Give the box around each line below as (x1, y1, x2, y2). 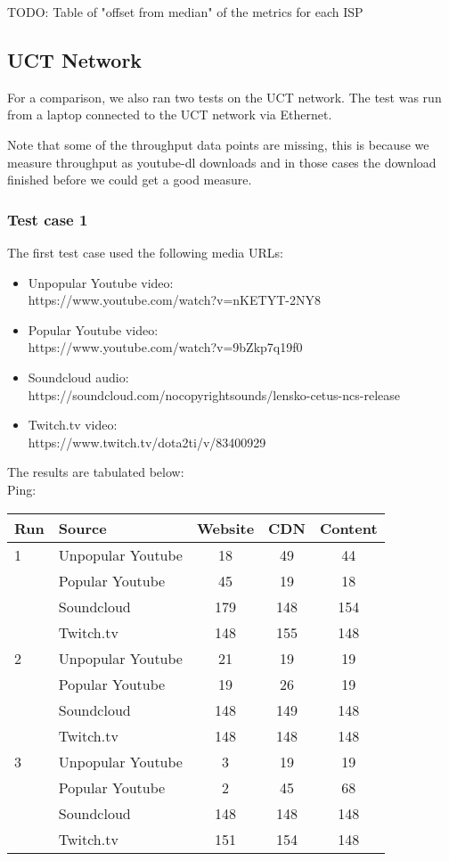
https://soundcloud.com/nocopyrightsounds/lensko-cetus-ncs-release (28, 385, 400, 404)
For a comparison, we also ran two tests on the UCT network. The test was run (7, 87, 442, 106)
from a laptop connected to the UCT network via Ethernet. (7, 105, 332, 124)
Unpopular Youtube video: (28, 273, 174, 291)
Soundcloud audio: (28, 367, 129, 386)
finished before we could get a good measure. (7, 170, 252, 189)
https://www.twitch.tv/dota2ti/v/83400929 (28, 432, 266, 451)
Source (58, 517, 107, 538)
